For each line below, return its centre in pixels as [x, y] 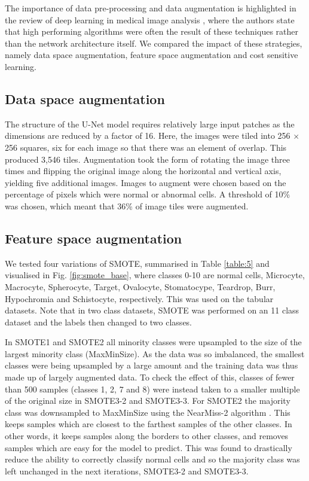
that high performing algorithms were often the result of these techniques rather [152, 31]
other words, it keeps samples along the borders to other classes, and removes [147, 436]
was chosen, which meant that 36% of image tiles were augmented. [127, 206]
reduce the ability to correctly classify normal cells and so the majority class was [152, 459]
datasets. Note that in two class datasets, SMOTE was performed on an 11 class [152, 310]
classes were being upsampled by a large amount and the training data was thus [152, 365]
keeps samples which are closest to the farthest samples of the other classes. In [149, 424]
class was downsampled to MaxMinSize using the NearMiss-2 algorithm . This [148, 412]
